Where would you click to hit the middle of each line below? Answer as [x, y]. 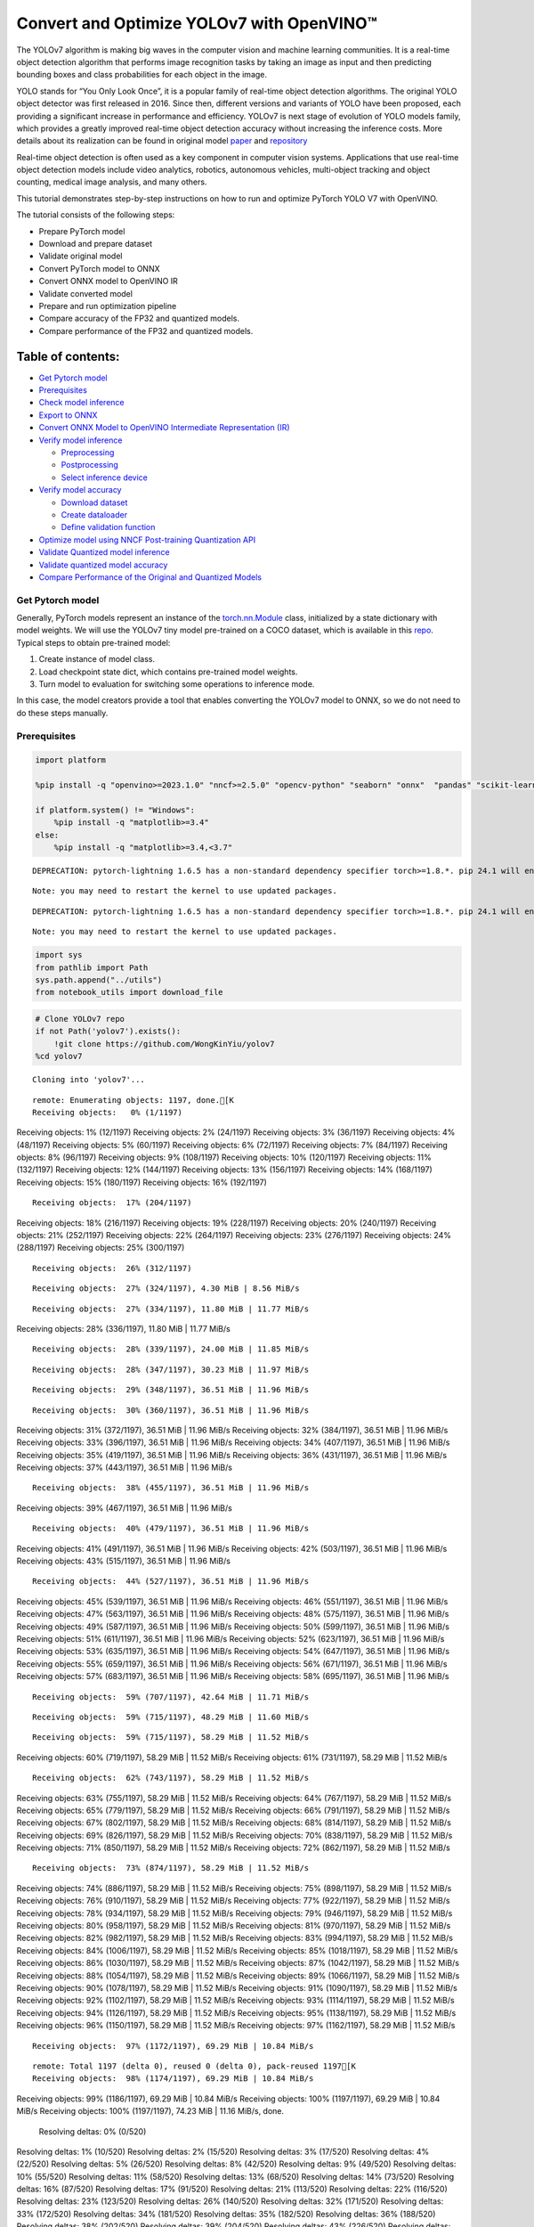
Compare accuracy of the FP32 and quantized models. [139, 318]
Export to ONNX [68, 415]
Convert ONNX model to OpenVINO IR [108, 281]
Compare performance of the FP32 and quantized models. [146, 330]
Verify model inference [81, 440]
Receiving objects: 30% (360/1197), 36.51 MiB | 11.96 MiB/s [171, 1410]
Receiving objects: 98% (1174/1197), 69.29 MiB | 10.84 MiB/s [173, 2079]
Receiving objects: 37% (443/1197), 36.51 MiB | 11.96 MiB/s [125, 1468]
